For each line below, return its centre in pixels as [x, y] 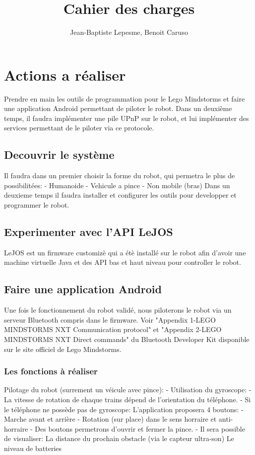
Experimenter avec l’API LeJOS [89, 231]
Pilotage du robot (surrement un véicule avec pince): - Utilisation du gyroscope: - [128, 390]
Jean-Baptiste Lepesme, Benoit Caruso [129, 32]
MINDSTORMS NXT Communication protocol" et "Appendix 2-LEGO [113, 329]
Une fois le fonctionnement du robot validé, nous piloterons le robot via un [118, 310]
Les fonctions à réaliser [51, 371]
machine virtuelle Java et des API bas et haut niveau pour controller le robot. [123, 262]
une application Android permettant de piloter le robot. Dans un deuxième [118, 108]
